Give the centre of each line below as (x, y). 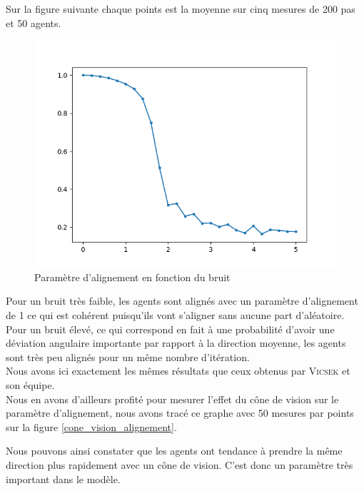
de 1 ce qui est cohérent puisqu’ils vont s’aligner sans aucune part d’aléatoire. (175, 314)
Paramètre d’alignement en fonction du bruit (132, 277)
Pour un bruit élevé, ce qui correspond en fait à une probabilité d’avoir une (170, 329)
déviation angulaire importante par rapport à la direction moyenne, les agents (176, 343)
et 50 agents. (34, 22)
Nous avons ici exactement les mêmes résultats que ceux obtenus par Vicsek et (178, 371)
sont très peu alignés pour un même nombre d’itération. (128, 356)
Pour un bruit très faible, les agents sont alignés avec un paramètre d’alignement (182, 301)
